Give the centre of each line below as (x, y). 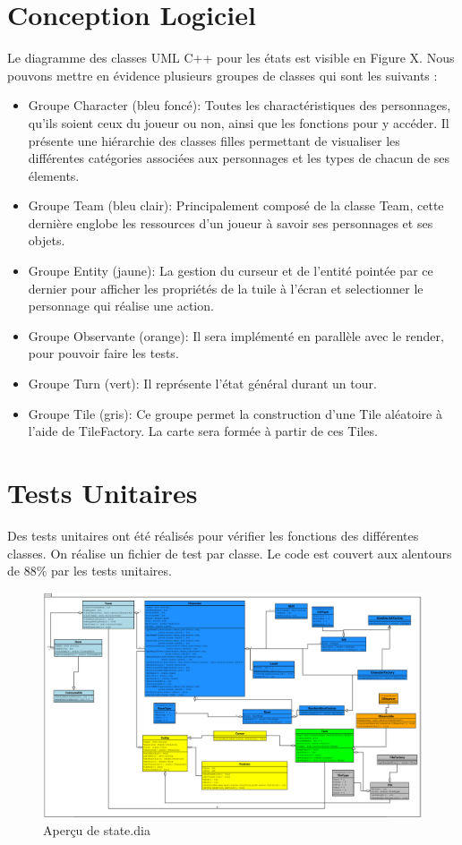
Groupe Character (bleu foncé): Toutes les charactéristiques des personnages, (240, 105)
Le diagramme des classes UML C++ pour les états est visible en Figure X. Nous (231, 58)
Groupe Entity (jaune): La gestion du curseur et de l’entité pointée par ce (231, 271)
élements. (54, 175)
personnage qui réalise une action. (121, 306)
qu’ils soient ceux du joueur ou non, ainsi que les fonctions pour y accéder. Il (239, 122)
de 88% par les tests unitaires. (90, 571)
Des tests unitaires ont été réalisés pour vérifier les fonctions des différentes (213, 535)
